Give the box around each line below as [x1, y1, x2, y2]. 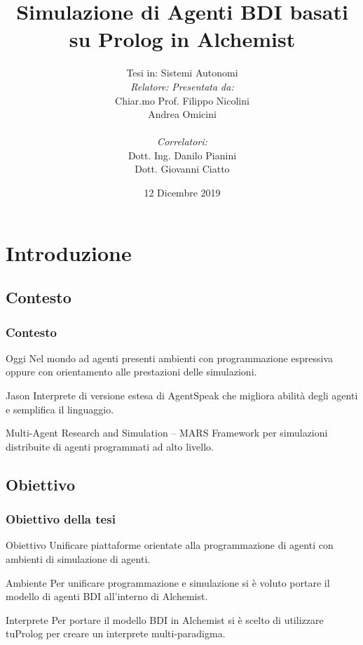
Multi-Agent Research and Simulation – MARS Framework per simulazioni [6, 425, 328, 440]
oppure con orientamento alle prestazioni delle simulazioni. [6, 364, 257, 379]
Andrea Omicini [148, 107, 217, 121]
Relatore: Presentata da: [130, 79, 234, 93]
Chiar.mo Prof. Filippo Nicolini [115, 93, 249, 107]
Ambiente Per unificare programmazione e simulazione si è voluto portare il [6, 575, 330, 590]
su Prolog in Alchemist [69, 25, 296, 53]
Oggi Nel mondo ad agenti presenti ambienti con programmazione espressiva [6, 350, 334, 365]
